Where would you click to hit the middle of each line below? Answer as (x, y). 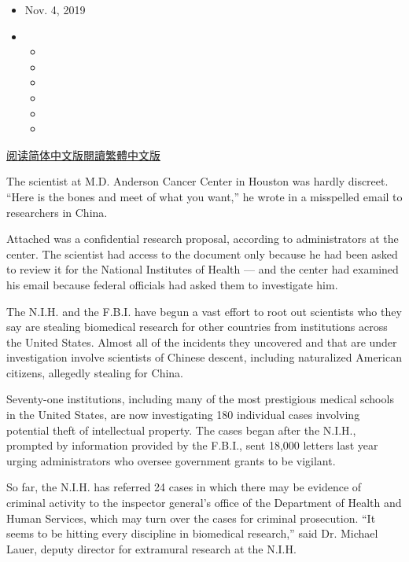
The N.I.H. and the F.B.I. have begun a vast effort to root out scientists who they (204, 311)
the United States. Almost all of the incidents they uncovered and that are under (202, 342)
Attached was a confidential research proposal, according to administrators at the (203, 239)
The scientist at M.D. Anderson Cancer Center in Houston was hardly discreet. (197, 181)
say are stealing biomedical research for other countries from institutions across (197, 327)
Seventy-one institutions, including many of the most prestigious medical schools (200, 399)
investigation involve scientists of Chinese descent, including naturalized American (204, 357)
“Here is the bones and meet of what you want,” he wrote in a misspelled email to (204, 196)
